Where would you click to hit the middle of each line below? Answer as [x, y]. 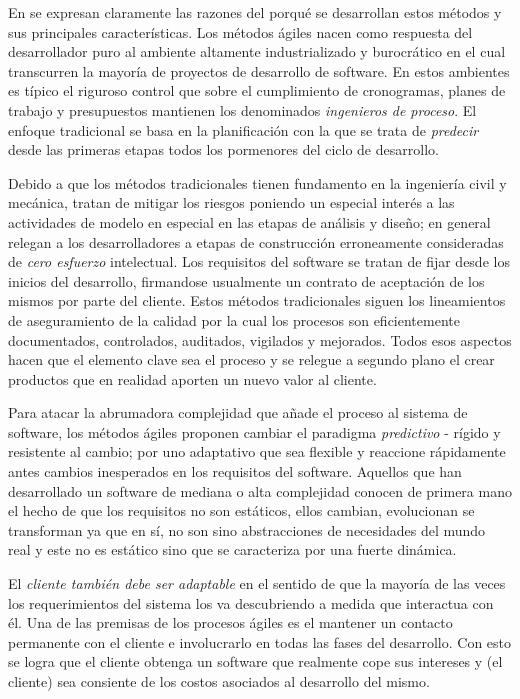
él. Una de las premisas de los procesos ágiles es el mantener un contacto [230, 622]
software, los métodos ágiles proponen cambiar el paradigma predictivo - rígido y [254, 431]
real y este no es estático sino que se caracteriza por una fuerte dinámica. [232, 549]
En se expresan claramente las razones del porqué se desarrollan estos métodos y [255, 12]
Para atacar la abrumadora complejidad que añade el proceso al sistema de [238, 412]
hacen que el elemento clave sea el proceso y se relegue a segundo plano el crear [251, 359]
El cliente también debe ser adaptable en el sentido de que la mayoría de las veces [257, 583]
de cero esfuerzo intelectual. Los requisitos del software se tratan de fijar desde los [259, 261]
